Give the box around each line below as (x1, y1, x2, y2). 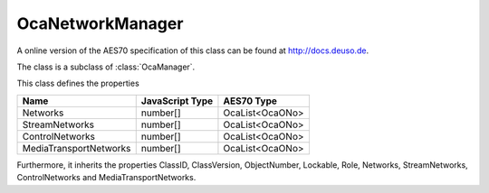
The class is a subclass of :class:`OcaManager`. (16, 61, 196, 72)
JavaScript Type (140, 95, 214, 107)
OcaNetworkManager (16, 14, 184, 33)
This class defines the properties (16, 78, 139, 89)
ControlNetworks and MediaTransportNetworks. (16, 172, 197, 183)
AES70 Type (223, 95, 278, 107)
